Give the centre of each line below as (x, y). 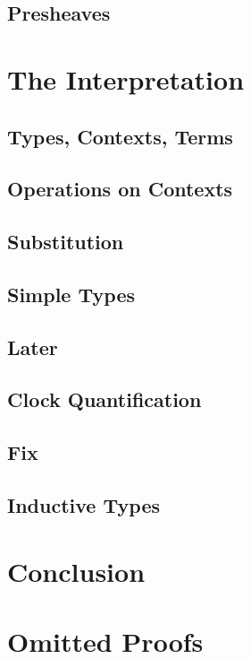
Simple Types (71, 294)
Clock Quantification (105, 399)
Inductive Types (84, 505)
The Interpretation (126, 78)
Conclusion (76, 571)
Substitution (66, 242)
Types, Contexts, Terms (120, 136)
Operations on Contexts (120, 189)
